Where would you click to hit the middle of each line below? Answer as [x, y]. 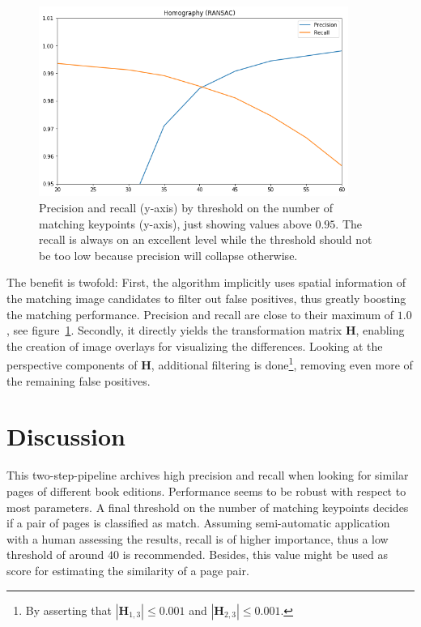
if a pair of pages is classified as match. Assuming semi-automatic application [198, 523]
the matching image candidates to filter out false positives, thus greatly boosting [206, 299]
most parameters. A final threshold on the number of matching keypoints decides [208, 507]
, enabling [380, 330]
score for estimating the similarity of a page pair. [128, 570]
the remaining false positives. [79, 380]
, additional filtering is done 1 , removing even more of [282, 364]
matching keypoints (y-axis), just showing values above [175, 223]
